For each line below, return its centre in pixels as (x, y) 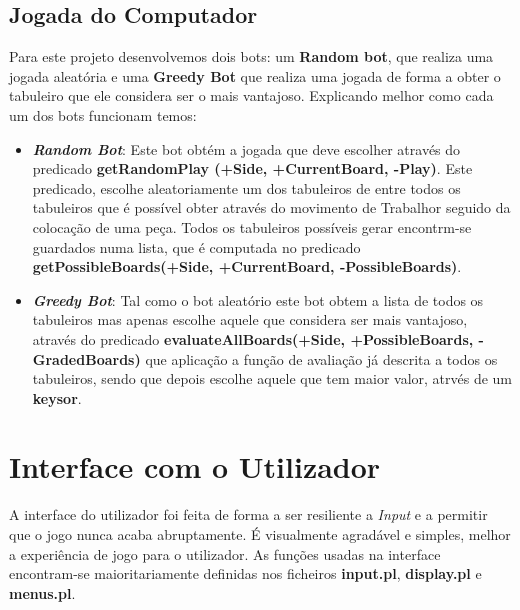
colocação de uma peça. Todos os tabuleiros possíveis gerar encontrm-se (252, 226)
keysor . (57, 397)
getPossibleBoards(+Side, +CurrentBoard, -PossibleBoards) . (247, 266)
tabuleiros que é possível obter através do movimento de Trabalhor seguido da (271, 207)
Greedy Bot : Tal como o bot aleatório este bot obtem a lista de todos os (258, 299)
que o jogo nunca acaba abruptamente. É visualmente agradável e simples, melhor (260, 534)
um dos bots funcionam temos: (103, 114)
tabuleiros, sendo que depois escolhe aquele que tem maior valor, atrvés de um (272, 378)
